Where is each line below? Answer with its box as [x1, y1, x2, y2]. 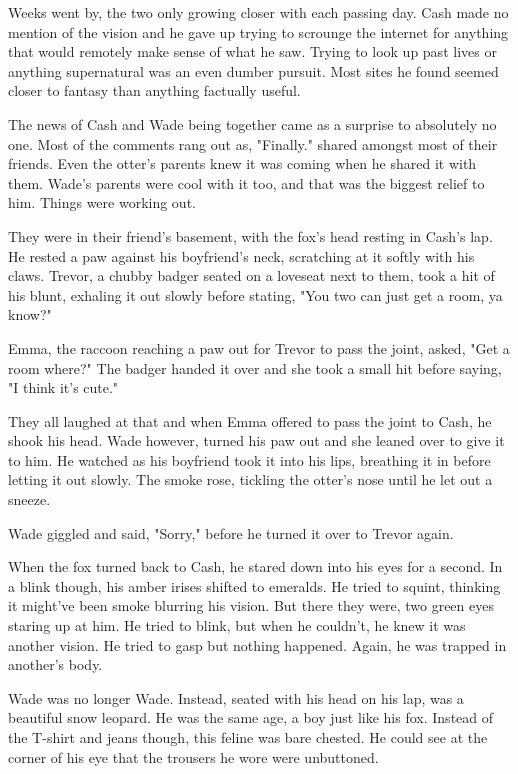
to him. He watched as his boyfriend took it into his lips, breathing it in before [8, 449, 491, 470]
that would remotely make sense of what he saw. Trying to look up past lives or [8, 41, 497, 62]
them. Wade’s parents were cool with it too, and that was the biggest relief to [8, 172, 485, 193]
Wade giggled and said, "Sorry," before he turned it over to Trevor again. [8, 522, 454, 543]
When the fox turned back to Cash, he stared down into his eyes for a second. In [8, 556, 503, 577]
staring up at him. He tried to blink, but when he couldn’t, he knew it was [8, 615, 466, 636]
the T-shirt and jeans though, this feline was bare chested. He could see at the [8, 727, 488, 747]
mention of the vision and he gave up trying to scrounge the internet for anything [8, 21, 509, 42]
